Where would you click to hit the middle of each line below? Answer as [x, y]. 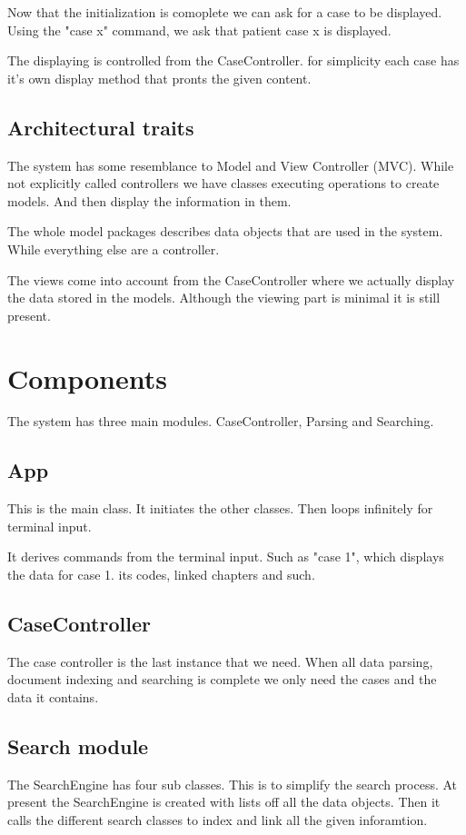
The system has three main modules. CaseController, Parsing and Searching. [221, 421]
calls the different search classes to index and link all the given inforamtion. [218, 820]
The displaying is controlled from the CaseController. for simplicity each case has [233, 60]
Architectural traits [101, 127]
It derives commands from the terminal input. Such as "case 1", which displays [226, 557]
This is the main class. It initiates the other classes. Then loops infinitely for [220, 508]
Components [87, 378]
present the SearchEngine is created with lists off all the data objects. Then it [224, 802]
